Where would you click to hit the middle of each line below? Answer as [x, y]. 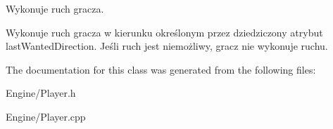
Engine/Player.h [41, 93]
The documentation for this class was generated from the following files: [161, 69]
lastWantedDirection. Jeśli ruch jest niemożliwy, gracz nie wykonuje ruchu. [167, 46]
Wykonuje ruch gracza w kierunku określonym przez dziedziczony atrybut [164, 32]
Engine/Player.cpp [46, 116]
